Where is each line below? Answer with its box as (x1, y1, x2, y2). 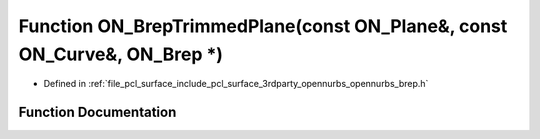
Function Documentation (18, 104, 177, 121)
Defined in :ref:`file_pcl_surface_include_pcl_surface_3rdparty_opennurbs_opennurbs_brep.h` (43, 78, 429, 90)
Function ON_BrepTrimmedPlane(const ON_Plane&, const (18, 15, 508, 37)
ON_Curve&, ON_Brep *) (18, 43, 224, 65)
